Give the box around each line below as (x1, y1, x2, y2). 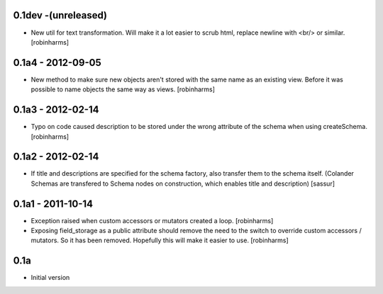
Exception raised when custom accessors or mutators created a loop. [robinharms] (30, 216, 274, 225)
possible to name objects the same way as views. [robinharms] (30, 85, 216, 94)
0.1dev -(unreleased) (13, 9, 108, 21)
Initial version (30, 273, 70, 282)
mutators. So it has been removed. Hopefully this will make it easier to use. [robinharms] (30, 236, 289, 244)
